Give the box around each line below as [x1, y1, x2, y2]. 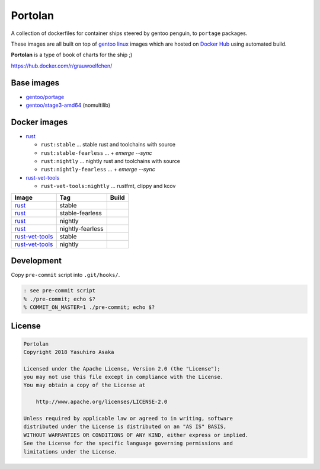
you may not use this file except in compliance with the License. [23, 374, 224, 381]
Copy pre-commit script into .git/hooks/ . [11, 272, 120, 279]
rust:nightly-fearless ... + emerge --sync [40, 166, 155, 173]
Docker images [11, 117, 68, 127]
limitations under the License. [23, 448, 118, 455]
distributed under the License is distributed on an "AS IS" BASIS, [23, 423, 227, 430]
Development [11, 256, 62, 266]
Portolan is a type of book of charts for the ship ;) [11, 51, 133, 59]
